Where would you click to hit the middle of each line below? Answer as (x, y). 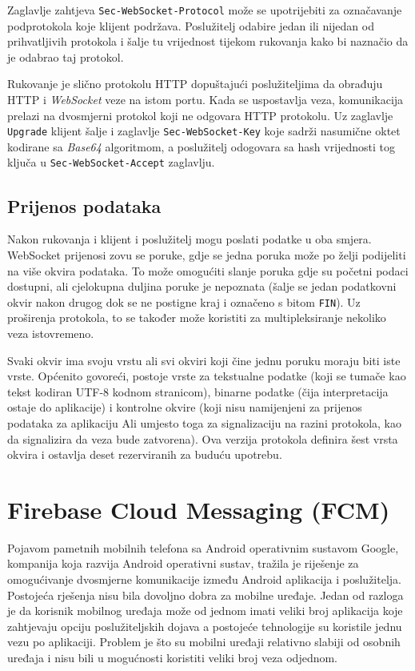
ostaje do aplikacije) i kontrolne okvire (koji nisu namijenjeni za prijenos (185, 407)
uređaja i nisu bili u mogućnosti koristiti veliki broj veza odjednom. (173, 657)
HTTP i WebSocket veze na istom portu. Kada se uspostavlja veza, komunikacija (206, 100)
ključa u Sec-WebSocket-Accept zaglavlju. (111, 162)
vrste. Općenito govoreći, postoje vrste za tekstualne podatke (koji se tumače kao (207, 376)
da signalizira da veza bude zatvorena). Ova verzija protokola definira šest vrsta (203, 438)
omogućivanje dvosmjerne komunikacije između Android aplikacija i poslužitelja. (204, 579)
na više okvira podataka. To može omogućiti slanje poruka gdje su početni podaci (208, 270)
